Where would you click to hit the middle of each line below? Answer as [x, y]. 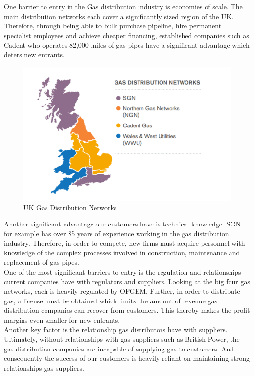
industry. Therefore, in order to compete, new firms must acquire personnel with [125, 243]
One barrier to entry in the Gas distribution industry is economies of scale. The [123, 6]
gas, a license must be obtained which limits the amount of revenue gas [111, 300]
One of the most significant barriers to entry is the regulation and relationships [123, 272]
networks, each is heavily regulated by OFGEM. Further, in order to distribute [122, 291]
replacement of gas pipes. [42, 262]
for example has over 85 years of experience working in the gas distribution [116, 233]
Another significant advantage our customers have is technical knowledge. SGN [122, 224]
